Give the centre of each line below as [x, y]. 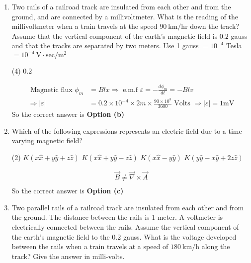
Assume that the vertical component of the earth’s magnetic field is [115, 36]
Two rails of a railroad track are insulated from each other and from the [121, 6]
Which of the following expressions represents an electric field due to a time [127, 131]
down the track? [215, 26]
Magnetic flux [51, 90]
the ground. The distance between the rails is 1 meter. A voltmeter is [117, 217]
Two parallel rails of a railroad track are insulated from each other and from [128, 207]
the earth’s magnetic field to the [61, 236]
